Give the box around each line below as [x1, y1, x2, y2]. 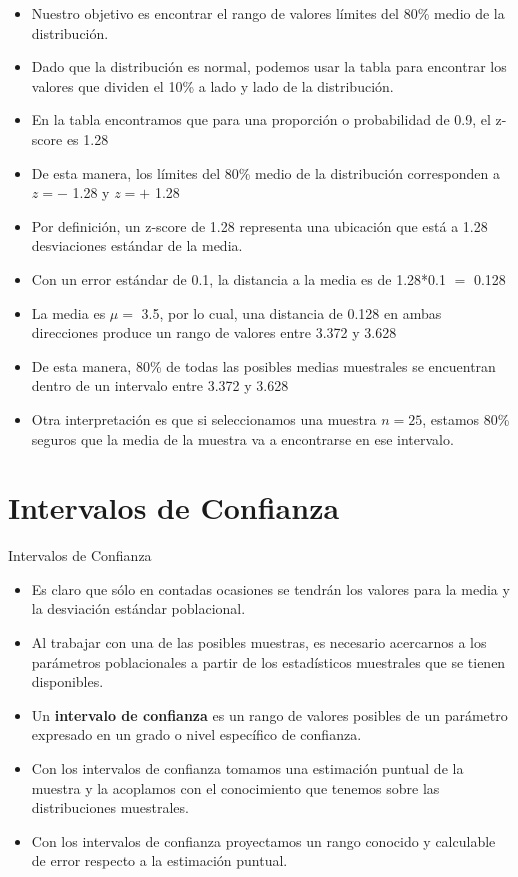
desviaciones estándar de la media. [31, 235, 243, 256]
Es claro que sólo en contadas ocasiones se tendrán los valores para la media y [31, 578, 510, 599]
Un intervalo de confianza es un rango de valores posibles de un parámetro [31, 704, 508, 725]
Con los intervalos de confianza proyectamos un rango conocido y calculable [31, 830, 496, 851]
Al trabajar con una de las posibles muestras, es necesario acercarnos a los [31, 632, 487, 652]
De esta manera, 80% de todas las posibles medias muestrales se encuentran [31, 355, 496, 376]
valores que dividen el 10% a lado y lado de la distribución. [31, 75, 394, 96]
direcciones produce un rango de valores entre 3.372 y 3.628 [31, 322, 397, 343]
